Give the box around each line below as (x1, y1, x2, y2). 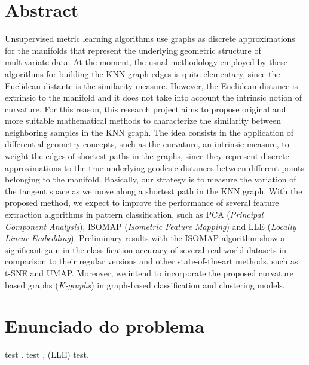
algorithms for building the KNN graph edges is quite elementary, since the (5, 67, 280, 80)
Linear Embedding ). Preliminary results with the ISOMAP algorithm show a (5, 232, 285, 244)
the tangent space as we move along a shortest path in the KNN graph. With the (5, 184, 302, 197)
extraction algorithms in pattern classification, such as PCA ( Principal (5, 208, 264, 221)
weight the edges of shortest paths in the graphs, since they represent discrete (5, 150, 289, 162)
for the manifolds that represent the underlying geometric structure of (5, 44, 261, 56)
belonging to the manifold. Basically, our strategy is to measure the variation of (5, 173, 296, 185)
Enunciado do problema (5, 314, 204, 338)
